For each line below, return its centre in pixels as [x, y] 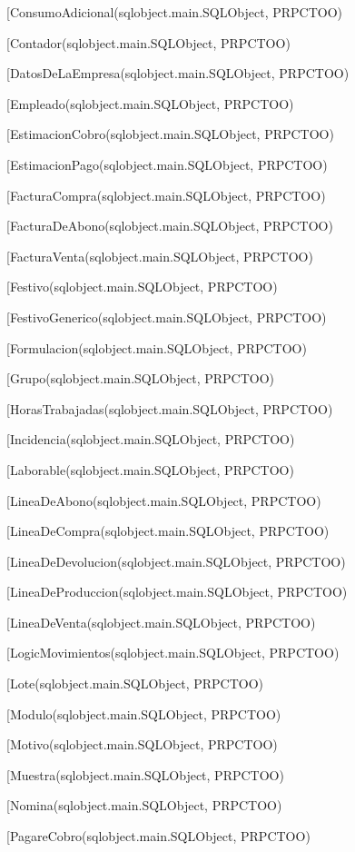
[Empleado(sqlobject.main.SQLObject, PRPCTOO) [150, 103]
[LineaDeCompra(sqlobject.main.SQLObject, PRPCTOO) [168, 531]
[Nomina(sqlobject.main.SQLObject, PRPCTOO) [144, 805]
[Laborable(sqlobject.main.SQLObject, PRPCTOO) [150, 469]
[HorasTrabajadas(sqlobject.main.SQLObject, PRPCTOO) [170, 408]
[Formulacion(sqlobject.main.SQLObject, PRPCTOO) [157, 347]
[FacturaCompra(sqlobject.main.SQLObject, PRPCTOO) [166, 195]
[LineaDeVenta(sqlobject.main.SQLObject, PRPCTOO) [161, 622]
